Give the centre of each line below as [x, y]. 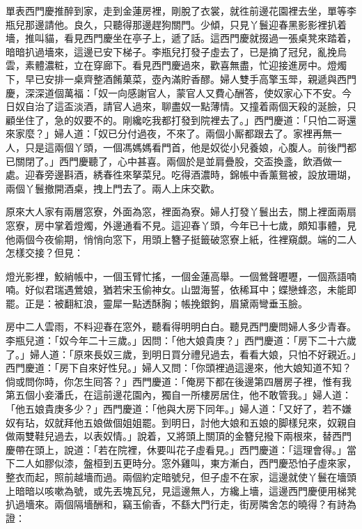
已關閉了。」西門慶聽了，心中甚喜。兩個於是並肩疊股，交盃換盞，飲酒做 [169, 161]
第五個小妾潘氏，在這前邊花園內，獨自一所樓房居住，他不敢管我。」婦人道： [179, 395]
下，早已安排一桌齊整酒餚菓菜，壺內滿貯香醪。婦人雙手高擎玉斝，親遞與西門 [181, 78]
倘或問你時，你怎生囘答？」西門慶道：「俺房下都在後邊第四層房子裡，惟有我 [179, 381]
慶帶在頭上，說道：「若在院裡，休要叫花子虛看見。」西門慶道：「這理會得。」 [176, 449]
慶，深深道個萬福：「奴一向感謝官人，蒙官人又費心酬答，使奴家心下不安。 [174, 92]
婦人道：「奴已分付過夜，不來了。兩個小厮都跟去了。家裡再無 [193, 133]
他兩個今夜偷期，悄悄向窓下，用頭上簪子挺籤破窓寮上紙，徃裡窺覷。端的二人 [181, 239]
